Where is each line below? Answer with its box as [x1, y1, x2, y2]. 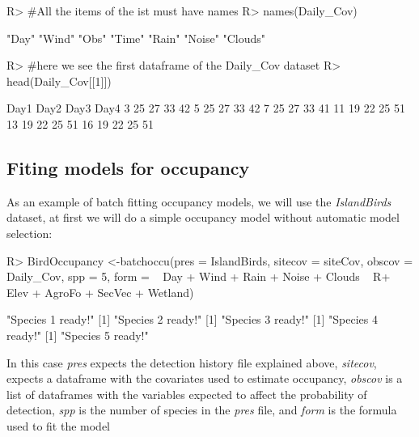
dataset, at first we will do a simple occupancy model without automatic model [6, 209, 400, 226]
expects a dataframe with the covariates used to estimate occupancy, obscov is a [6, 370, 403, 387]
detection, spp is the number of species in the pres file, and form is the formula [6, 401, 397, 418]
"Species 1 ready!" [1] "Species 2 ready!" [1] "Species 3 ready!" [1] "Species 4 [6, 311, 378, 328]
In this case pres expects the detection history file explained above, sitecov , [6, 354, 377, 371]
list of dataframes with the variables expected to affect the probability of [6, 385, 367, 402]
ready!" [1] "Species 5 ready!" [6, 326, 149, 343]
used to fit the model [6, 417, 111, 434]
